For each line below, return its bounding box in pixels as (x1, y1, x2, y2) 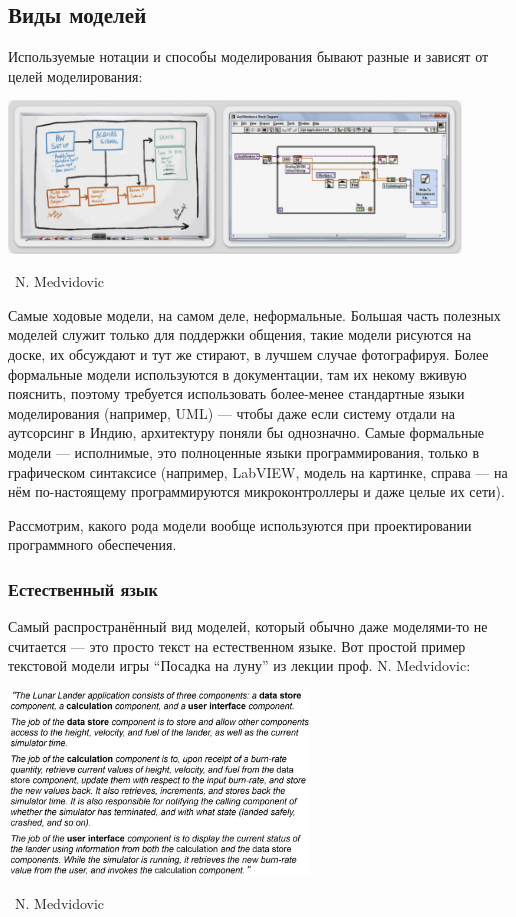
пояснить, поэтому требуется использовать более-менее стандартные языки (8, 383, 465, 404)
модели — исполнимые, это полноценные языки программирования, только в (8, 441, 480, 462)
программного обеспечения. (8, 534, 177, 555)
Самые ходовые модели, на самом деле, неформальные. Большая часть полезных (8, 304, 501, 325)
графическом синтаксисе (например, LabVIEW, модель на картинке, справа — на (8, 461, 508, 482)
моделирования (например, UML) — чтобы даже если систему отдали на (8, 402, 456, 423)
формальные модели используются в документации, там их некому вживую (8, 363, 467, 384)
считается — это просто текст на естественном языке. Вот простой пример (8, 635, 466, 656)
